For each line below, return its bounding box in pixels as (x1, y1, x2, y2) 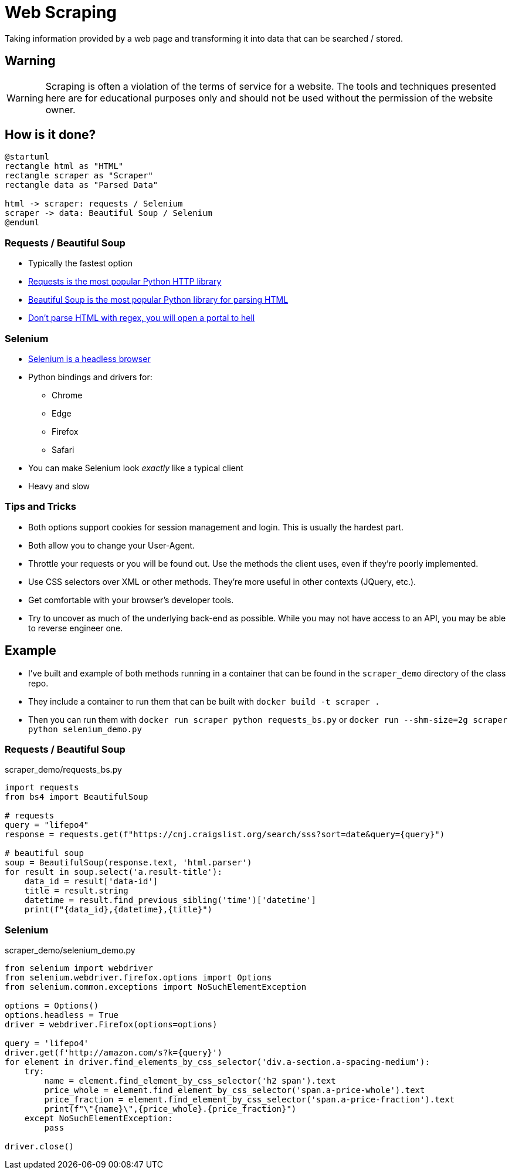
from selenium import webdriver (5, 963, 153, 973)
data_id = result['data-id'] (24, 877, 158, 887)
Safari (52, 444, 74, 455)
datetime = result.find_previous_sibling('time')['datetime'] (24, 895, 317, 905)
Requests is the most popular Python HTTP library (28, 276, 222, 287)
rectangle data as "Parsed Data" (5, 180, 158, 190)
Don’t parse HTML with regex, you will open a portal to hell (28, 313, 255, 323)
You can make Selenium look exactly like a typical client (28, 462, 243, 473)
